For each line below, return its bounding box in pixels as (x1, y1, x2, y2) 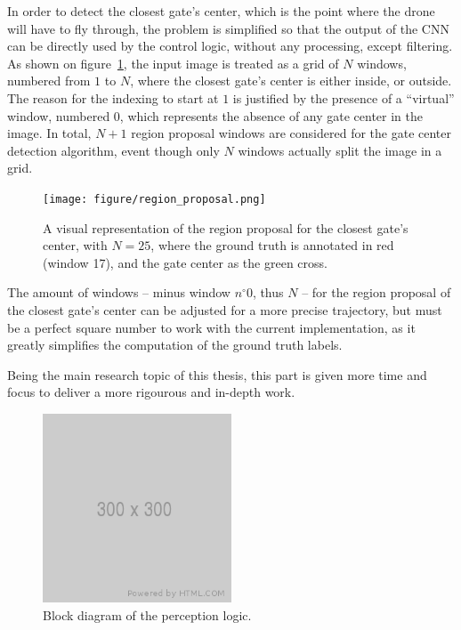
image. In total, (7, 124, 92, 142)
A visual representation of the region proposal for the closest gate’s (43, 218, 408, 237)
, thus (252, 283, 284, 302)
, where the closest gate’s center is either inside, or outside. (130, 71, 452, 90)
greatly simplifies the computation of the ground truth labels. (7, 335, 343, 354)
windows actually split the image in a (238, 141, 442, 159)
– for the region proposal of (302, 283, 451, 302)
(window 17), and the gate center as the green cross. (43, 253, 328, 271)
